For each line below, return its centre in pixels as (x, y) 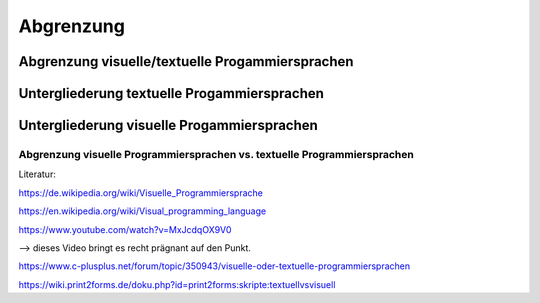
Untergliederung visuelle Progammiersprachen (168, 125)
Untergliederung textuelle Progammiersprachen (171, 93)
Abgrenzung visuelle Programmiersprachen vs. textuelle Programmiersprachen (216, 154)
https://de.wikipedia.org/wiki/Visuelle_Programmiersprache (141, 192)
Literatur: (37, 174)
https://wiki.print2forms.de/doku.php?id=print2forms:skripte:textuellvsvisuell (177, 284)
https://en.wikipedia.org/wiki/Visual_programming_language (142, 211)
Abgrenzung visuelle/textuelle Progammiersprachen (186, 61)
